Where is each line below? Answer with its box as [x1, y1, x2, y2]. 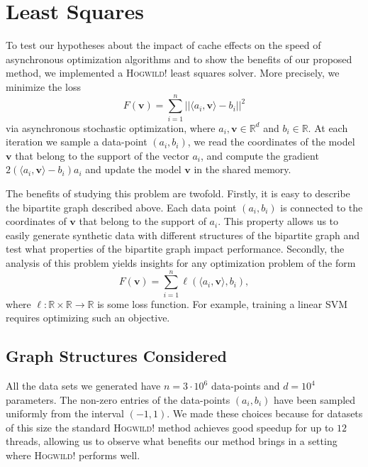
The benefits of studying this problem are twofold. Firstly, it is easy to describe [6, 186, 350, 200]
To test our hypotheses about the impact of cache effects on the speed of [6, 38, 321, 53]
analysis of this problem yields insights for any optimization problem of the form [6, 255, 356, 270]
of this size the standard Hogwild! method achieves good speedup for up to [6, 419, 334, 434]
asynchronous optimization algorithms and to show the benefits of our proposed [6, 51, 352, 66]
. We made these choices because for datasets [167, 406, 363, 421]
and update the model [85, 162, 182, 177]
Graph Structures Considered [6, 345, 227, 367]
